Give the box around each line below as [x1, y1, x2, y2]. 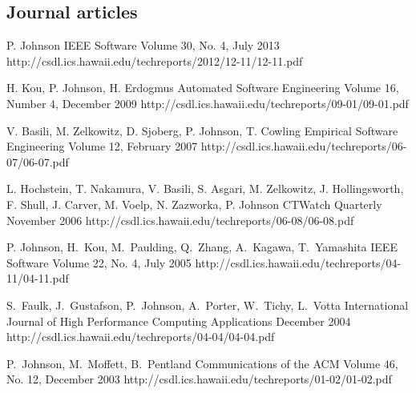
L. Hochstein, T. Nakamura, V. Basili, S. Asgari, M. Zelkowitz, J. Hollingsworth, [6, 180, 404, 197]
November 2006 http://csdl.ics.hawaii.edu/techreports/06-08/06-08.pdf [6, 211, 354, 228]
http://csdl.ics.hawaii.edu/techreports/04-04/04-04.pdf [6, 328, 275, 345]
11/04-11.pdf [6, 270, 69, 287]
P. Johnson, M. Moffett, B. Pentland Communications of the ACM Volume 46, [6, 355, 398, 371]
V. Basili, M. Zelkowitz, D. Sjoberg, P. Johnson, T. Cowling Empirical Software [6, 122, 398, 138]
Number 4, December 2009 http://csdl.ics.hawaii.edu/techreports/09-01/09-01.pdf [6, 94, 409, 111]
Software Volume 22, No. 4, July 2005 [6, 254, 192, 271]
